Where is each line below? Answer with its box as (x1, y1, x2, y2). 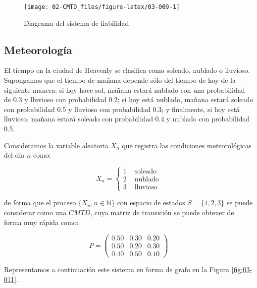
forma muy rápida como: (4, 217, 79, 227)
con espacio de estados (117, 197, 185, 208)
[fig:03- (231, 264, 252, 275)
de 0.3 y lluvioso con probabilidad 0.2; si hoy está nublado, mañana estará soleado (4, 94, 254, 105)
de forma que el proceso (4, 197, 76, 208)
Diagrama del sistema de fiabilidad (24, 17, 129, 28)
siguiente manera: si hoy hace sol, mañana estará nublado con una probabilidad (4, 84, 245, 95)
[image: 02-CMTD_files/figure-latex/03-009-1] (24, 3, 180, 10)
